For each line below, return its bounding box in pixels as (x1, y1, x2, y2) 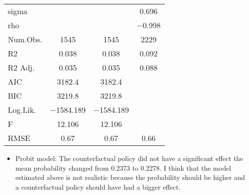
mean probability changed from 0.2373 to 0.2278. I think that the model (15, 162, 231, 173)
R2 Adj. (8, 62, 35, 73)
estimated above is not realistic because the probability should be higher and (15, 172, 245, 182)
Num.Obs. (8, 34, 42, 45)
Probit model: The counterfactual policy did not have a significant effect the (15, 153, 243, 163)
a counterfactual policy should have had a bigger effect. (15, 181, 181, 192)
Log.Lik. (8, 104, 36, 115)
